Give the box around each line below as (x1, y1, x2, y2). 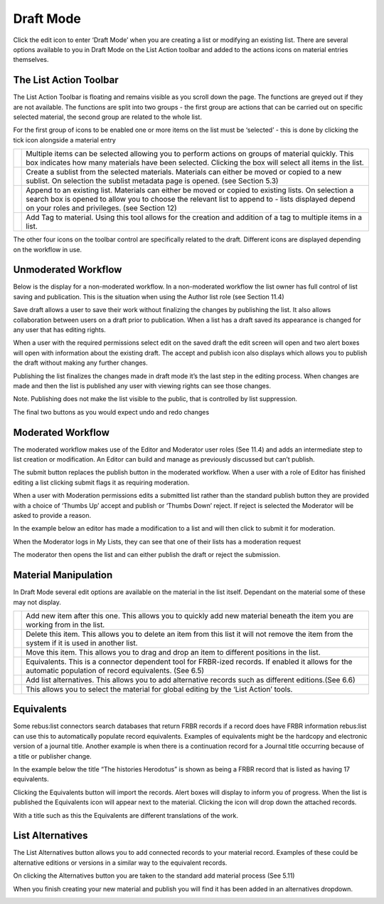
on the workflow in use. (13, 245, 82, 254)
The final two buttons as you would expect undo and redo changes (13, 407, 210, 416)
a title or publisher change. (13, 752, 92, 760)
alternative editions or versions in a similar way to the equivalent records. (13, 858, 228, 867)
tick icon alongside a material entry (13, 135, 117, 144)
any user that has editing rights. (13, 326, 106, 334)
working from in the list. (26, 620, 105, 630)
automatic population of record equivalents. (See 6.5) (26, 665, 205, 675)
